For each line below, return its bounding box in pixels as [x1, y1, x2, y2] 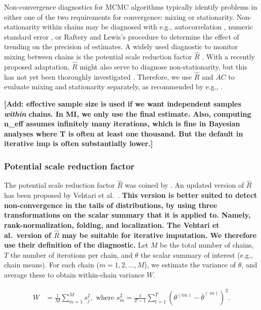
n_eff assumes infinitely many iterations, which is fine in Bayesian [4, 118, 240, 129]
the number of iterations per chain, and [10, 249, 133, 260]
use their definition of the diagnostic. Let [4, 239, 149, 250]
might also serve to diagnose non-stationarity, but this [79, 61, 247, 72]
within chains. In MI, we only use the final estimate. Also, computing [4, 108, 251, 119]
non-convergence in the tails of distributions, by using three [4, 199, 217, 210]
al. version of [4, 229, 52, 240]
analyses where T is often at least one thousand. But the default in [4, 128, 243, 139]
